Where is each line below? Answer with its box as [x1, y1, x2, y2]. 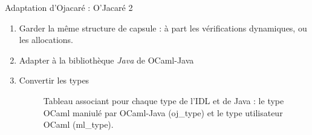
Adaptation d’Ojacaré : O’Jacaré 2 [5, 1, 133, 13]
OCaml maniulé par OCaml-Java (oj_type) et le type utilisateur [43, 106, 283, 119]
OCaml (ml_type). [43, 118, 114, 131]
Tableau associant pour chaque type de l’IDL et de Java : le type [43, 94, 284, 107]
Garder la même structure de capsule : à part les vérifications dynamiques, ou [19, 21, 307, 34]
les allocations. [19, 33, 74, 46]
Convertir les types [19, 74, 89, 87]
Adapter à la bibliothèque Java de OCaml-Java [19, 53, 194, 66]
